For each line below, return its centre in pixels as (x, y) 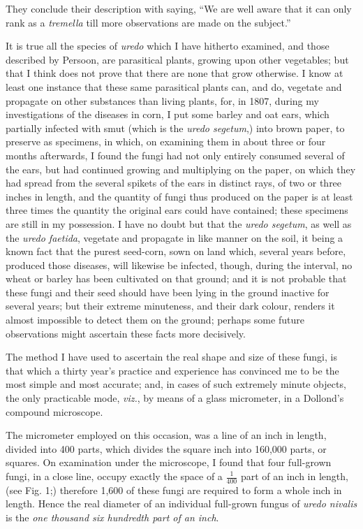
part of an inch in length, (294, 476)
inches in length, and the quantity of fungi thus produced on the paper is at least (179, 196)
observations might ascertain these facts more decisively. (126, 333)
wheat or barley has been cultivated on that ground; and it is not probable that (176, 278)
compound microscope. (54, 411)
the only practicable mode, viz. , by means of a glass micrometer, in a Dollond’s (175, 398)
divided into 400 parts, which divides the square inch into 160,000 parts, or (166, 448)
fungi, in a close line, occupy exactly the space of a (114, 476)
